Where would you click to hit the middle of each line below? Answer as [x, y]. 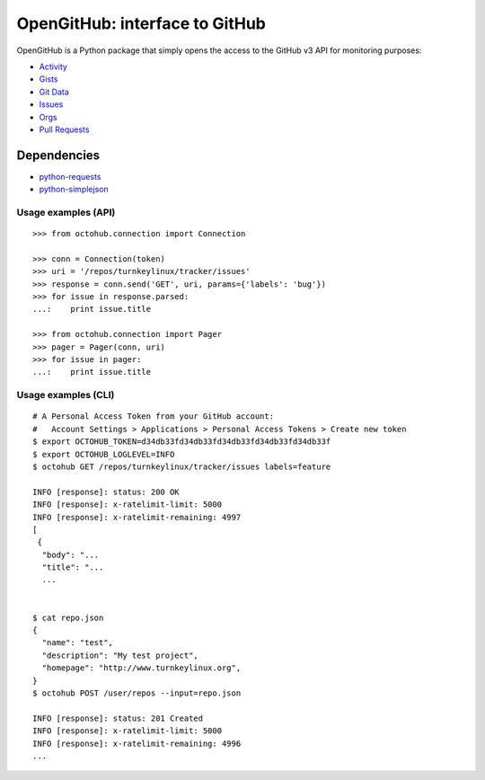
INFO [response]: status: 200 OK [106, 492]
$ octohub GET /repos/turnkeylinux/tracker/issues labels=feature [182, 466]
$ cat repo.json [68, 617]
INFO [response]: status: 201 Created [118, 718]
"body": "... [71, 554]
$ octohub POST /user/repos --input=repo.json [137, 693]
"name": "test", [78, 643]
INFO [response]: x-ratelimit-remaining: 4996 [137, 743]
